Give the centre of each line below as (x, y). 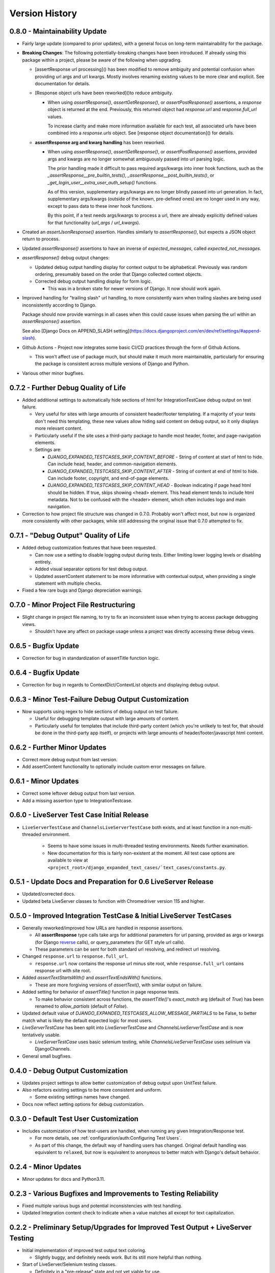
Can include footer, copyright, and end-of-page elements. (108, 478)
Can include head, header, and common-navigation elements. (112, 464)
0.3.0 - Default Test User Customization (74, 1118)
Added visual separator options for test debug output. (91, 569)
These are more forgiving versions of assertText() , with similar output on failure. (119, 985)
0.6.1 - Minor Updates (44, 781)
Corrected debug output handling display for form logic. (93, 281)
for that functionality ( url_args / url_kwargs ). (94, 223)
